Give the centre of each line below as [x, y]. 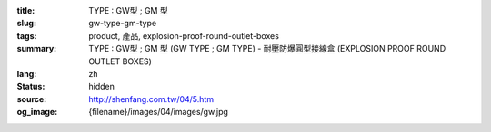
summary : [37, 49]
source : [32, 99]
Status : [31, 87]
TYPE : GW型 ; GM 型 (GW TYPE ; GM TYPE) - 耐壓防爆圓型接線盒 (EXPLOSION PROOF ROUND [267, 49]
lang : [27, 73]
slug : [26, 24]
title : [26, 10]
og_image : [37, 112]
